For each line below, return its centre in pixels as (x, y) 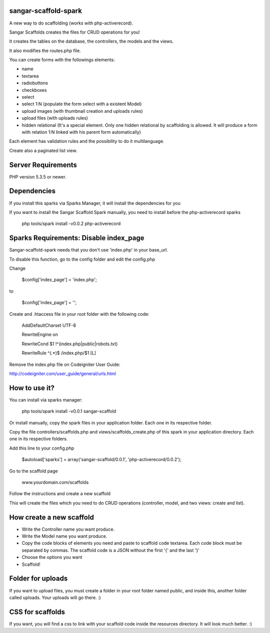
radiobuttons (35, 83)
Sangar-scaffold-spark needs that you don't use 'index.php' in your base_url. (89, 250)
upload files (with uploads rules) (55, 118)
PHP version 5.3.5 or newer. (38, 177)
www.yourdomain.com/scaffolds (55, 482)
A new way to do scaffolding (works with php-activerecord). (71, 23)
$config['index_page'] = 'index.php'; (59, 280)
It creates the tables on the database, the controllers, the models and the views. (91, 41)
